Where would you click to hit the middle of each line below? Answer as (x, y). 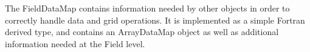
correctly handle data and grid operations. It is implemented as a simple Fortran (155, 20)
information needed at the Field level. (75, 43)
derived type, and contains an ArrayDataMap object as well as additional (142, 32)
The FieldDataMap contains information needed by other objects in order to (147, 8)
